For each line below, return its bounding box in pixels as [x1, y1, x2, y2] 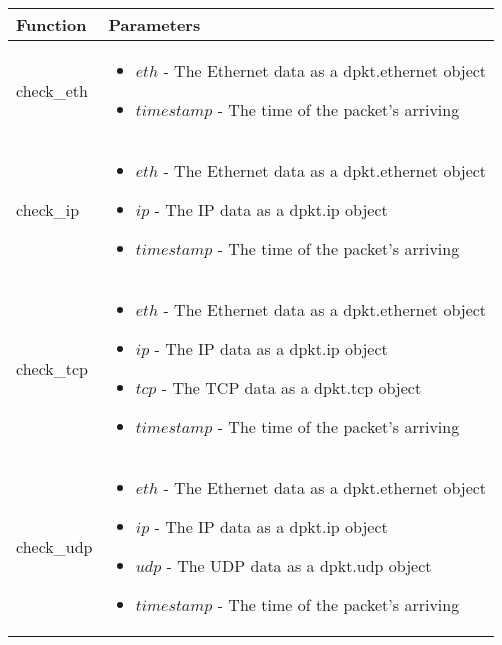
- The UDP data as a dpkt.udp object [166, 554, 432, 577]
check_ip [16, 198, 80, 221]
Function [16, 13, 87, 36]
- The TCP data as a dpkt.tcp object [161, 376, 422, 399]
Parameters [108, 13, 201, 36]
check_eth [16, 78, 88, 102]
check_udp [16, 534, 93, 558]
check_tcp [16, 356, 88, 380]
